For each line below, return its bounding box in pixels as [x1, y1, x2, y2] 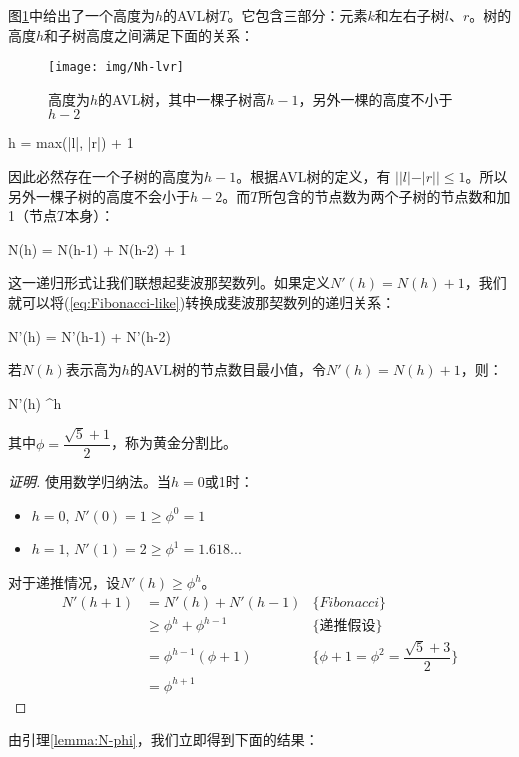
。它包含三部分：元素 [227, 5, 368, 25]
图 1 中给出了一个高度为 [8, 5, 155, 25]
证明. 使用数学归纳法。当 [8, 471, 171, 492]
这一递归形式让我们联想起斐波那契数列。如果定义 [8, 272, 330, 293]
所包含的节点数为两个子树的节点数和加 [258, 185, 511, 206]
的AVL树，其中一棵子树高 [98, 88, 267, 109]
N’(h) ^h [8, 392, 62, 413]
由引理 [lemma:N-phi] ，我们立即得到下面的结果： [8, 729, 319, 750]
